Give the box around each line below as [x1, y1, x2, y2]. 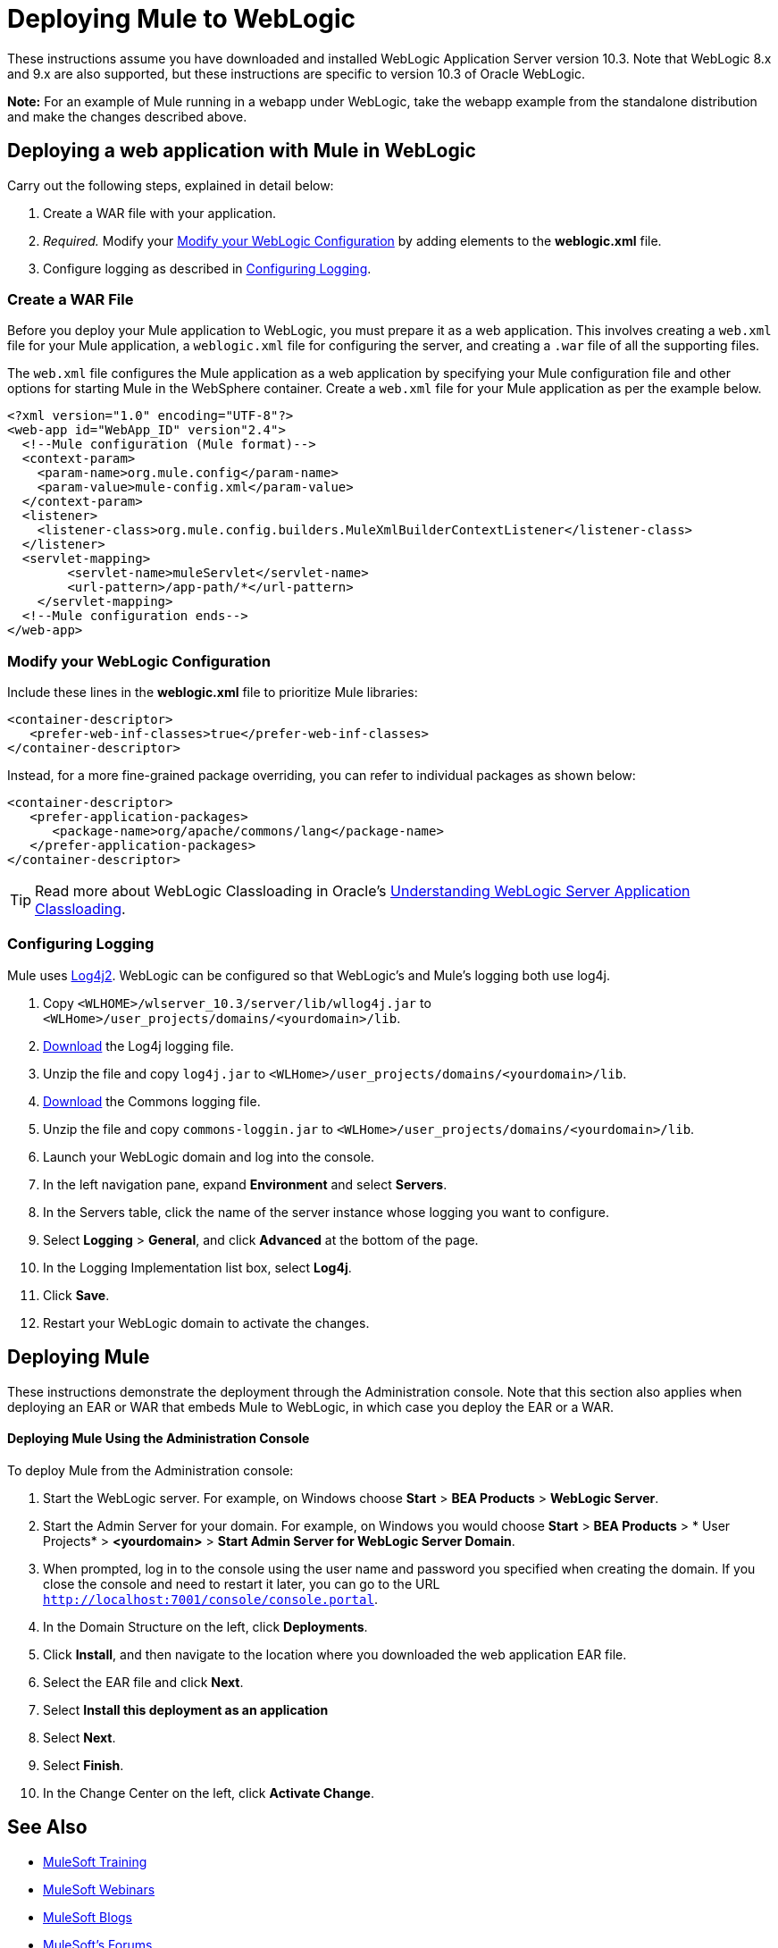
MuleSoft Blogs [43, 1909, 132, 1925]
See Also [7, 1816, 88, 1839]
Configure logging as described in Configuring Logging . [43, 260, 372, 276]
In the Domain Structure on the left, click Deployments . [43, 1618, 368, 1634]
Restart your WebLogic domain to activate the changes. [43, 1314, 370, 1331]
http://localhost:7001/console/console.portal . [43, 1591, 378, 1607]
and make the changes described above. [7, 108, 247, 124]
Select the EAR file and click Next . [43, 1674, 244, 1690]
